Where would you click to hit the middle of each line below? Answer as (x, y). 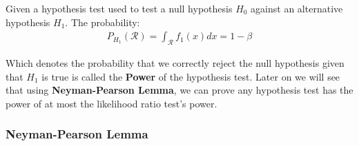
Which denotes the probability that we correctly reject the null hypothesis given (175, 63)
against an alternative (297, 8)
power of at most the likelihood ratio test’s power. (111, 103)
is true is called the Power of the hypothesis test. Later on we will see (191, 76)
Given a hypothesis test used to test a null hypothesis (119, 8)
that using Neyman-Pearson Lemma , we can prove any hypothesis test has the (179, 90)
